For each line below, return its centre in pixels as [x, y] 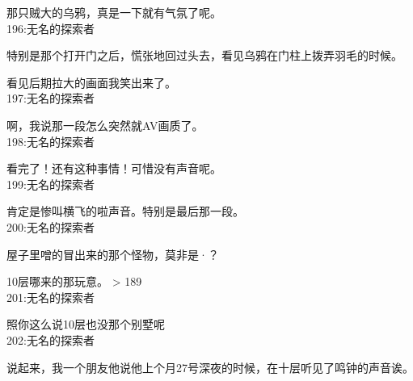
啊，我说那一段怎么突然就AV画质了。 [105, 125]
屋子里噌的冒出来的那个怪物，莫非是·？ [113, 254]
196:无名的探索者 [51, 28]
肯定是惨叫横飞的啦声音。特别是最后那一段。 [125, 211]
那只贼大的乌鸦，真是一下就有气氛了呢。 [114, 12]
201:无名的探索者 [51, 297]
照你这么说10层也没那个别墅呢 [86, 324]
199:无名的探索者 [51, 184]
